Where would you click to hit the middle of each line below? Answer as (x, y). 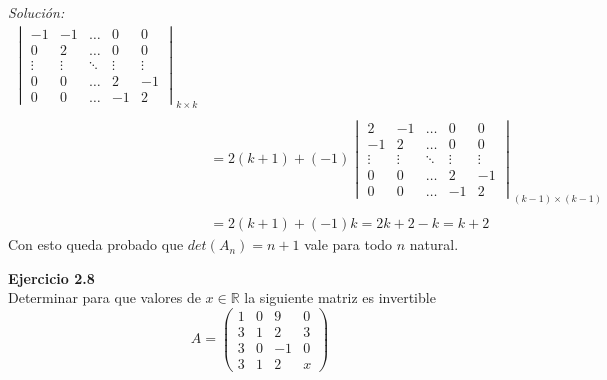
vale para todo (348, 244)
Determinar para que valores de (104, 297)
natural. (434, 244)
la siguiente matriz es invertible (340, 297)
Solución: (36, 12)
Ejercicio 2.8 (51, 277)
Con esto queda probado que (96, 244)
